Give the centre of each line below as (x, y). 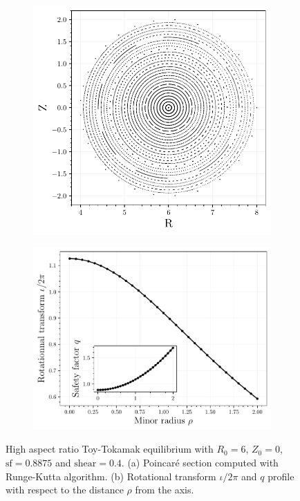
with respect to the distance (65, 490)
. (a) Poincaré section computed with (200, 462)
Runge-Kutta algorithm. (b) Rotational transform (111, 476)
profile (281, 476)
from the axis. (165, 490)
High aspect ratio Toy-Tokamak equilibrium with (110, 449)
